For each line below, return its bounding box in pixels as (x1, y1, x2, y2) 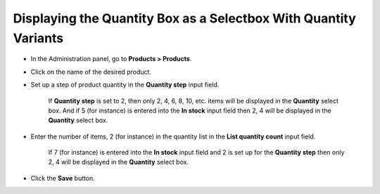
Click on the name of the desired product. (30, 67, 151, 76)
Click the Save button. (30, 174, 95, 182)
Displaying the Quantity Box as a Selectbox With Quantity (13, 11, 356, 26)
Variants (13, 30, 64, 46)
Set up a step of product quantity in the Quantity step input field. (30, 81, 220, 89)
